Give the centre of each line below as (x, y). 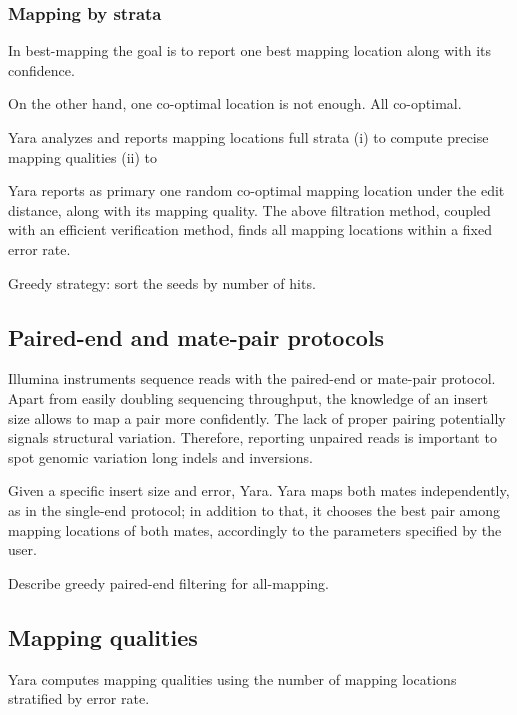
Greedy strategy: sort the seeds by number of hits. (162, 282)
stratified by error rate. (79, 698)
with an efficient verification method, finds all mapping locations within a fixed (250, 229)
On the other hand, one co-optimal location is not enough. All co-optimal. (235, 103)
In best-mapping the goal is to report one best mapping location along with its (250, 50)
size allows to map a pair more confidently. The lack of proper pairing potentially (257, 417)
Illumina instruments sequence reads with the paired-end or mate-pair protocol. (252, 378)
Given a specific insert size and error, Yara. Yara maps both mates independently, (259, 490)
